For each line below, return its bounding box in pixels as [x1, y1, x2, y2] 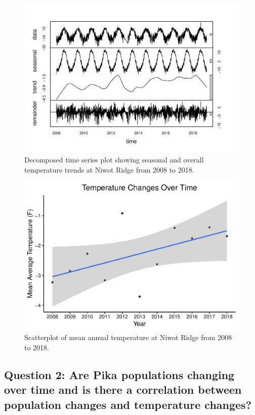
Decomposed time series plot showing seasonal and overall [24, 154, 204, 165]
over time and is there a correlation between [4, 382, 242, 397]
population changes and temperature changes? [4, 396, 252, 412]
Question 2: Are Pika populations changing [4, 367, 235, 383]
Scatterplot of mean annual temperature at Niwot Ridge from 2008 [24, 332, 232, 343]
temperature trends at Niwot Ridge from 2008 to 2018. [24, 164, 194, 175]
